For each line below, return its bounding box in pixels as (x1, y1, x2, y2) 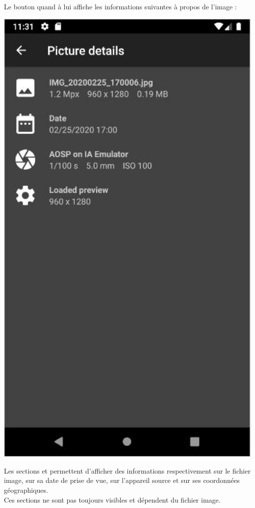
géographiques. (4, 484, 48, 495)
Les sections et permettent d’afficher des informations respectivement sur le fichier (4, 465, 251, 476)
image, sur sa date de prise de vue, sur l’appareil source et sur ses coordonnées (4, 475, 240, 485)
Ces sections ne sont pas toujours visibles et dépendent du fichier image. (4, 494, 221, 505)
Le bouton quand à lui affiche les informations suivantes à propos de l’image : (4, 1, 237, 11)
